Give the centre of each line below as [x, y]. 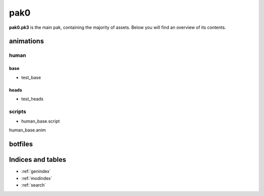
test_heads [32, 99]
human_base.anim [27, 130]
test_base [31, 77]
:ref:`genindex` [36, 172]
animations [26, 41]
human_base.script [41, 121]
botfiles [21, 144]
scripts [18, 111]
